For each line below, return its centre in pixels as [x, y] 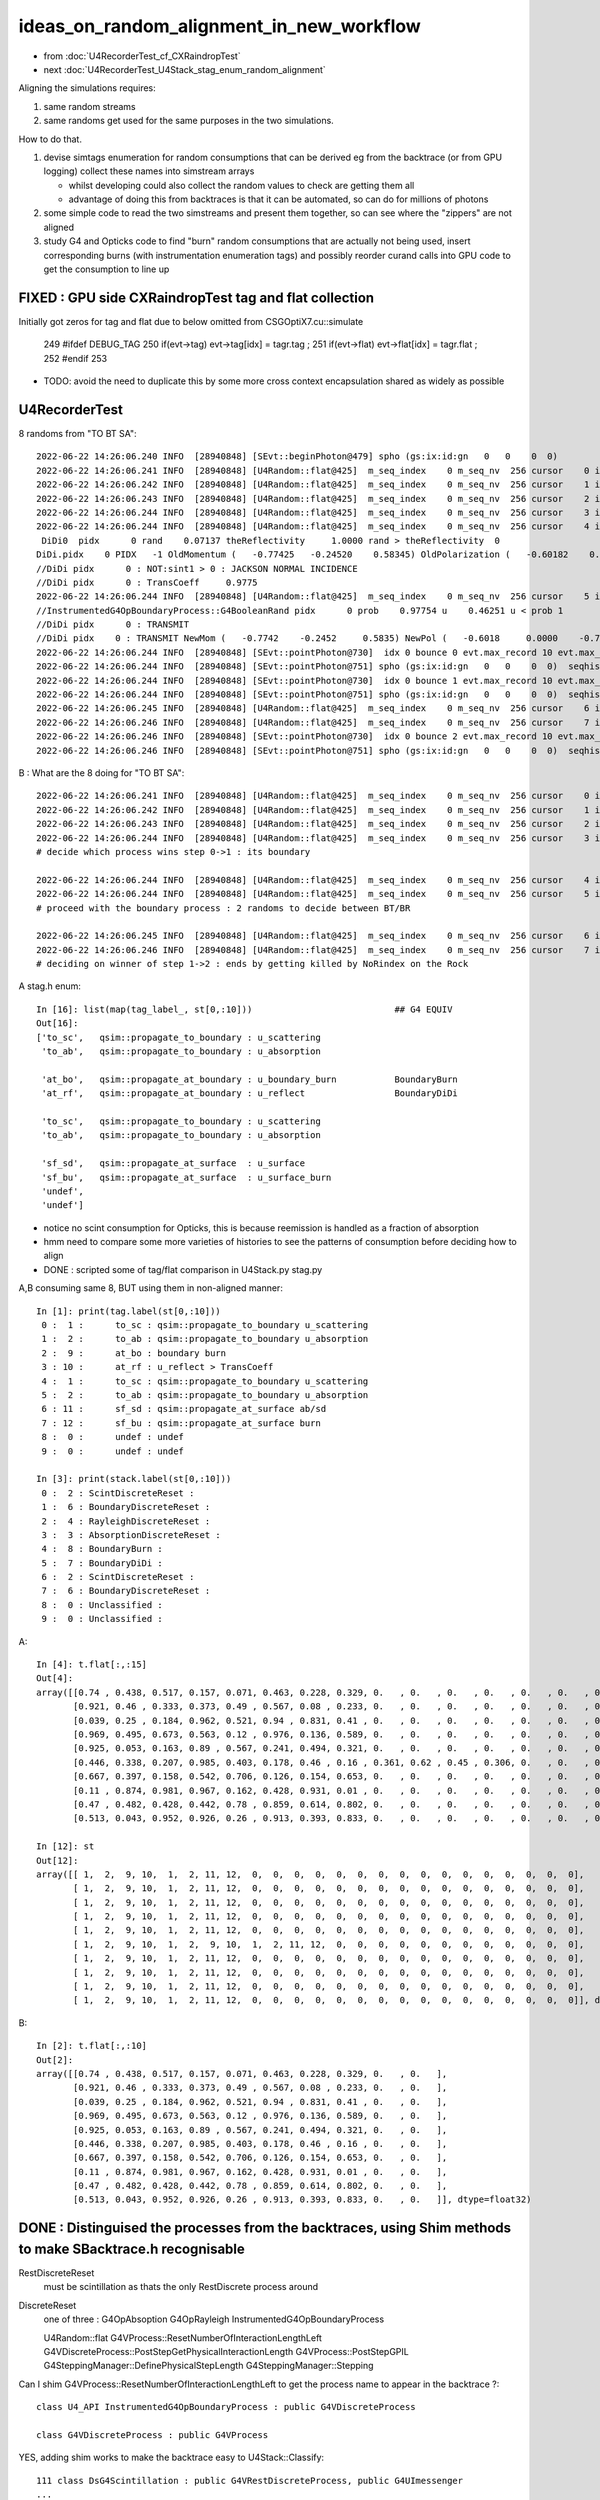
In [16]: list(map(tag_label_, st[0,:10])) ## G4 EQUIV [244, 1009]
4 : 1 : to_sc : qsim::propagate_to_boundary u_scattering [205, 1381]
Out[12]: [57, 1860]
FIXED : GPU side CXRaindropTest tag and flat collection [196, 297]
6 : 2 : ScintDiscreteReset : [118, 1577]
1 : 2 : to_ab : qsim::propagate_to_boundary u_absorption [205, 1339]
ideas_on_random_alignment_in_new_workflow [220, 26]
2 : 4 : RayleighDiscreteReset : [126, 1521]
